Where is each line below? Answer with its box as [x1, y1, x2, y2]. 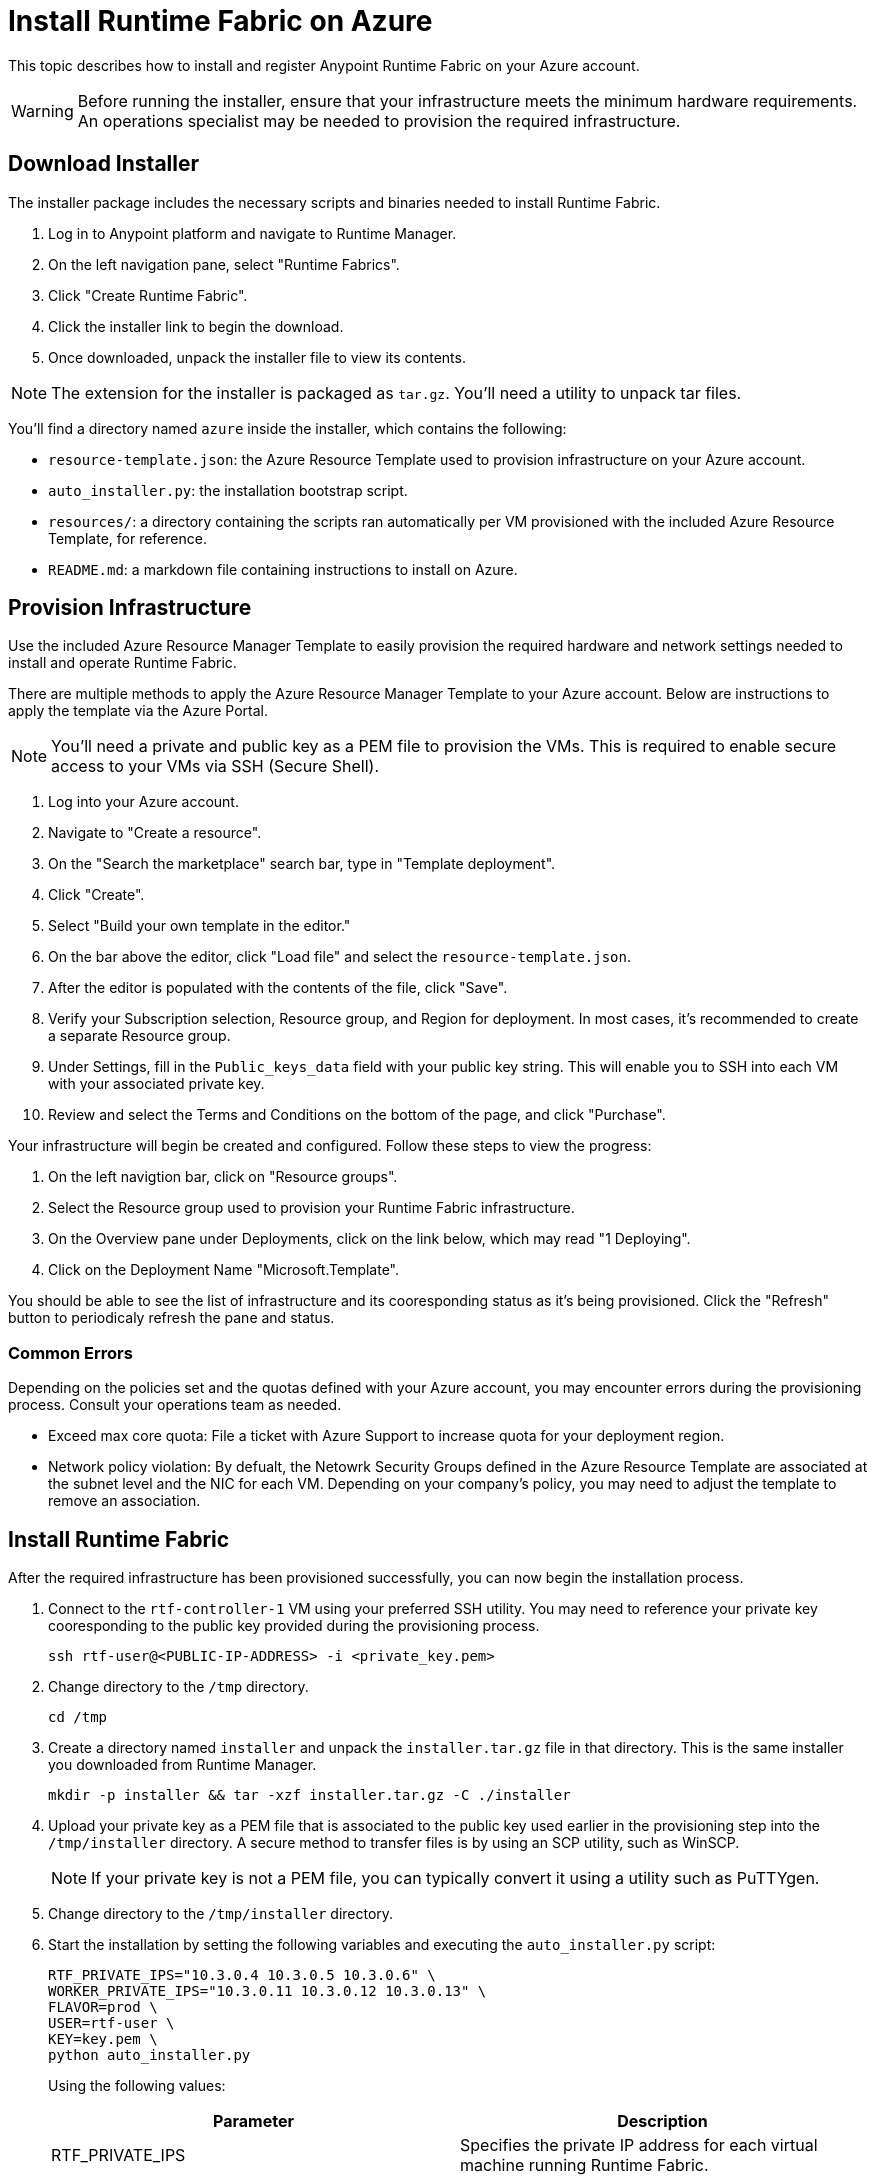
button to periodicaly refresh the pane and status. [8, 1309, 335, 1327]
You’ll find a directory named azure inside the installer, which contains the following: [8, 419, 567, 437]
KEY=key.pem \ [48, 2031, 158, 2048]
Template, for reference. [48, 529, 207, 547]
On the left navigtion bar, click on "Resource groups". [48, 1168, 398, 1186]
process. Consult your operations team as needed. [8, 1396, 342, 1414]
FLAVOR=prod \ [48, 1999, 158, 2016]
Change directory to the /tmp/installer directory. [48, 1905, 394, 1923]
